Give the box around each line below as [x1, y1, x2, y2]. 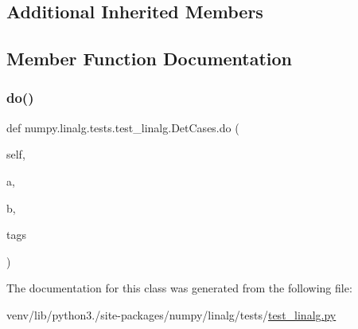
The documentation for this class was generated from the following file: [6, 280, 352, 296]
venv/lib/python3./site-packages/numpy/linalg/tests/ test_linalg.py [6, 306, 337, 323]
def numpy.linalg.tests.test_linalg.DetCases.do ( [6, 119, 239, 135]
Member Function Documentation [6, 46, 293, 71]
